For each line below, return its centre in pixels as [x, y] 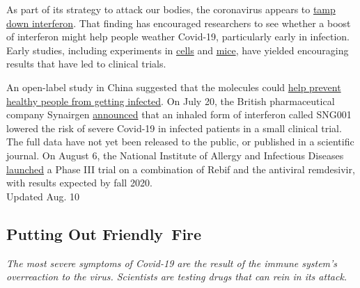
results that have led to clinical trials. [86, 64]
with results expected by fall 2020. [79, 183]
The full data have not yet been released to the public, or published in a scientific [180, 142]
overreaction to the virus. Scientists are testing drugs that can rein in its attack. [177, 277]
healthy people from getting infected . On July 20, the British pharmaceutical [171, 101]
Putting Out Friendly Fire [104, 233]
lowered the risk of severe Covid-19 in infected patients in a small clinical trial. [174, 128]
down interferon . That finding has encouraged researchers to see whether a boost [179, 23]
